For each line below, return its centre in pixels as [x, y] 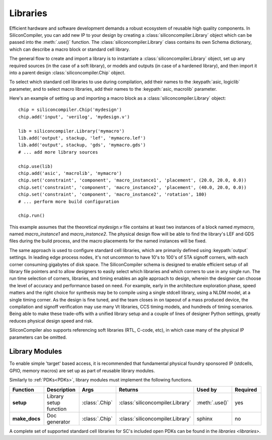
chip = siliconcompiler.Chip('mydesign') [70, 110]
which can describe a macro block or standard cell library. [70, 49]
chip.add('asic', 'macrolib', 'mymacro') [70, 173]
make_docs [26, 418]
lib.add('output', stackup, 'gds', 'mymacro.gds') [82, 145]
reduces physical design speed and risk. [51, 321]
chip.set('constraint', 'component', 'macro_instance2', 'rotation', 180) [113, 195]
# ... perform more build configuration [69, 201]
